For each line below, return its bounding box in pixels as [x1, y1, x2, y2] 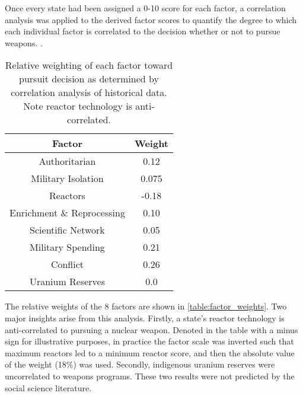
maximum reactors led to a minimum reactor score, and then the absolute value [5, 346, 295, 359]
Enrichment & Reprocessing [9, 206, 125, 220]
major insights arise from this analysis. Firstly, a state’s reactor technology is [5, 311, 285, 324]
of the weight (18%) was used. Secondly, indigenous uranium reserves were [5, 358, 275, 371]
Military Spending [30, 240, 105, 254]
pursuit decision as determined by [19, 72, 159, 86]
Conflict [50, 257, 84, 272]
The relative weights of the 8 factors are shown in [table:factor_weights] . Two [5, 300, 287, 312]
